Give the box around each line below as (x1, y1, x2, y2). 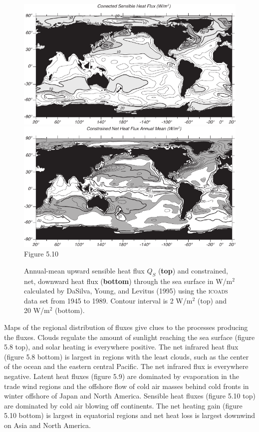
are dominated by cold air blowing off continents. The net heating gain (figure (4, 400, 243, 410)
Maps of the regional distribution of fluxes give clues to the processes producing (4, 322, 248, 332)
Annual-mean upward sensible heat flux (24, 265, 145, 275)
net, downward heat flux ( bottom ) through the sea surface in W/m (24, 275, 233, 286)
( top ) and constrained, (158, 265, 228, 275)
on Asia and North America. (4, 419, 91, 430)
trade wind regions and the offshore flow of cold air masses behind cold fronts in (4, 380, 249, 391)
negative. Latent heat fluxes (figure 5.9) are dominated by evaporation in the (4, 371, 239, 381)
